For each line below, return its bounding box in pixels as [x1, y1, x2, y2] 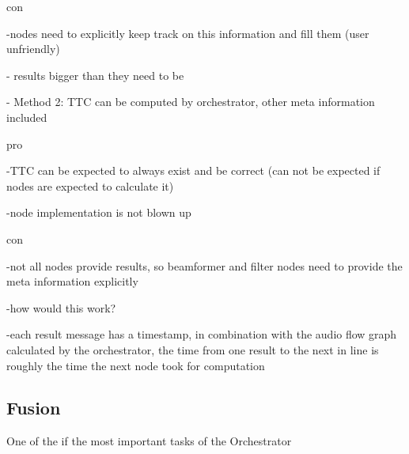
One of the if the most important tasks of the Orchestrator [6, 433, 292, 449]
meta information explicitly [6, 273, 138, 289]
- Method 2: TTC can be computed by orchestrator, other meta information [6, 93, 375, 110]
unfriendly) [6, 40, 60, 57]
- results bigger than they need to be [6, 66, 184, 83]
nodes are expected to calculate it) [6, 177, 174, 194]
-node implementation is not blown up [6, 204, 191, 221]
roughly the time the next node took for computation [6, 357, 265, 373]
